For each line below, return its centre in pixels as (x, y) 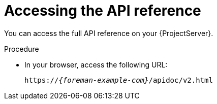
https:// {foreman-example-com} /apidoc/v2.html (119, 80)
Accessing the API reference (103, 11)
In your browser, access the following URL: (96, 64)
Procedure (22, 49)
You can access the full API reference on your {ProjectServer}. (109, 33)
